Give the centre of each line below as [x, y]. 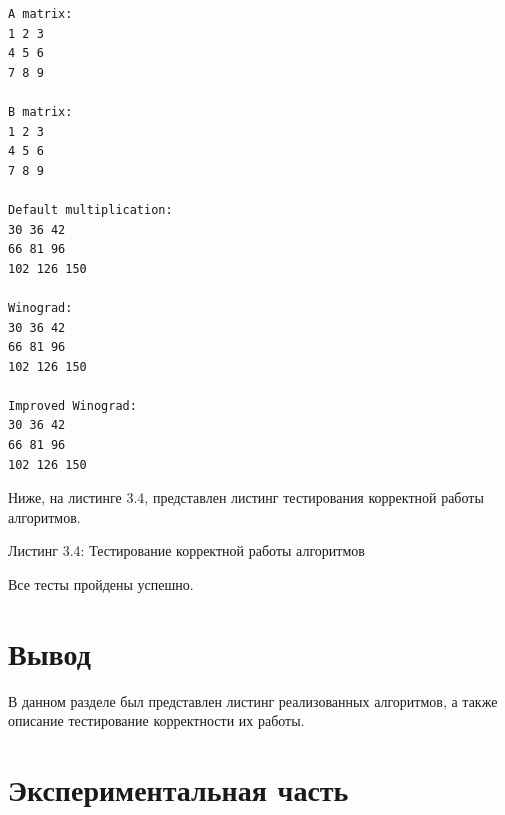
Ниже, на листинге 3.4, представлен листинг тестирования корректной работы [246, 497]
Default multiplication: [90, 209]
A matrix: [40, 14]
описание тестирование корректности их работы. [156, 720]
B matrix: [40, 111]
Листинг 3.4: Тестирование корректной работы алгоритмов [186, 550]
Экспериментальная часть [178, 789]
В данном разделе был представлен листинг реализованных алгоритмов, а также [253, 700]
